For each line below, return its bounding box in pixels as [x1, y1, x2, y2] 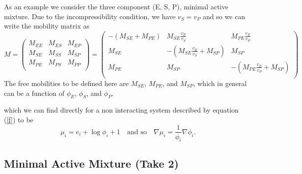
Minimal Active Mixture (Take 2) [4, 155, 179, 171]
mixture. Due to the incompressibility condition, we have [4, 11, 176, 21]
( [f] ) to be [4, 114, 34, 124]
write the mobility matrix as [4, 21, 90, 31]
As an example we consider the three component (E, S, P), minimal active [4, 1, 229, 11]
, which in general [193, 78, 247, 88]
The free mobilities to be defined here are [4, 78, 129, 88]
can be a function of [4, 87, 65, 98]
